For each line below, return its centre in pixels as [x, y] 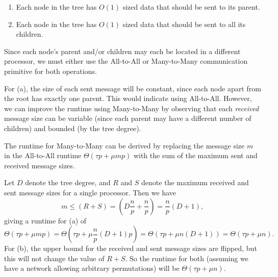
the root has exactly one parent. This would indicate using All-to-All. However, [128, 98]
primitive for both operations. [50, 71]
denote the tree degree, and [68, 182]
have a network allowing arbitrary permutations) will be [92, 268]
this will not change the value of [54, 258]
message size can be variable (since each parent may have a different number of [128, 118]
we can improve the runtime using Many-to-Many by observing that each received [132, 108]
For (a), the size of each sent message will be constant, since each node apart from [133, 88]
